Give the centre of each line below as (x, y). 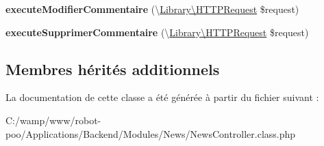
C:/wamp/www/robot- (53, 120)
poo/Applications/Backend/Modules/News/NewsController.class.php (151, 133)
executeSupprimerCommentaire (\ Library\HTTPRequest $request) (157, 32)
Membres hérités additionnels (113, 69)
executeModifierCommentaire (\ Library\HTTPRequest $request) (152, 9)
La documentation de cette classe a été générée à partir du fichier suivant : (162, 97)
